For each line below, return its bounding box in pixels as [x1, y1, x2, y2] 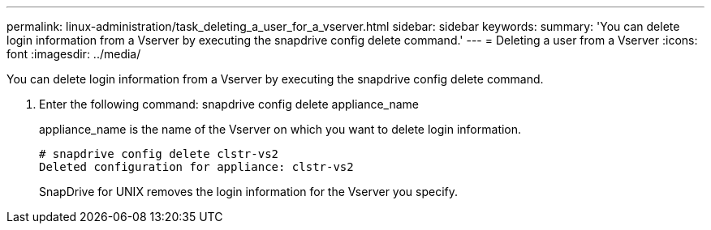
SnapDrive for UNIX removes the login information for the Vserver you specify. [39, 185, 459, 198]
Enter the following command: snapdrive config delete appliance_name [39, 97, 420, 111]
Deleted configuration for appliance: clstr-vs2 [39, 160, 354, 173]
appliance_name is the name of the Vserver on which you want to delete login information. [39, 122, 522, 136]
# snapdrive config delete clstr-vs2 [39, 147, 279, 160]
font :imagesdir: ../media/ [6, 47, 141, 61]
